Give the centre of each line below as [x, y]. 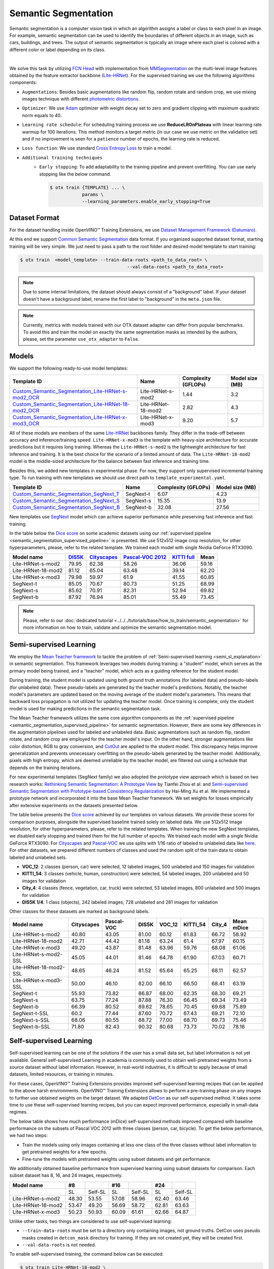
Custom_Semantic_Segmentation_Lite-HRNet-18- [71, 404]
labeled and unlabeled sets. [38, 857]
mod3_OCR [26, 423]
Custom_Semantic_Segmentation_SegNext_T [66, 494]
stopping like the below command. [75, 174]
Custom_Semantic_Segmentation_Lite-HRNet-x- [70, 417]
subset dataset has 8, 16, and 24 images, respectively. [66, 1176]
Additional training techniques [62, 158]
